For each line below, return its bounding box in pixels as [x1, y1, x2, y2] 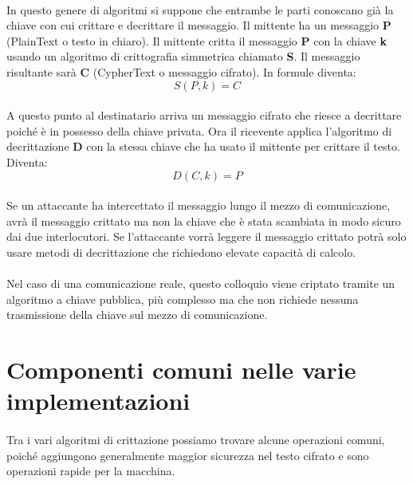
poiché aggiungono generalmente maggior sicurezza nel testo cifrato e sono [6, 447, 369, 463]
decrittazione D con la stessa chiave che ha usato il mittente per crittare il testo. [6, 138, 400, 155]
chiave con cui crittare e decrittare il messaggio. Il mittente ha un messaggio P [6, 17, 391, 33]
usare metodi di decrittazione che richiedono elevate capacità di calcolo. [6, 243, 356, 260]
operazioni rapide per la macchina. [6, 462, 175, 479]
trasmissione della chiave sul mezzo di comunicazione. [6, 306, 268, 323]
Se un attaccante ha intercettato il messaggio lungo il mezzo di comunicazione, [6, 197, 391, 214]
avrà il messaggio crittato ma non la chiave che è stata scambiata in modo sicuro [6, 212, 401, 229]
